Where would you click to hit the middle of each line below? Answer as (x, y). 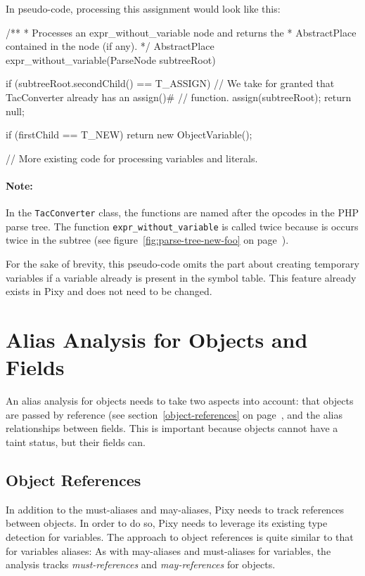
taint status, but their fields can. (76, 441)
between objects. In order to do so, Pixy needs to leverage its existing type (167, 523)
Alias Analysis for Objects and (157, 340)
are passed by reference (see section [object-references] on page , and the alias (174, 414)
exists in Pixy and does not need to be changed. (109, 291)
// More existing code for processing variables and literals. (132, 158)
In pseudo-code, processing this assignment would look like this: (143, 8)
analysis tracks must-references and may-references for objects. (141, 564)
